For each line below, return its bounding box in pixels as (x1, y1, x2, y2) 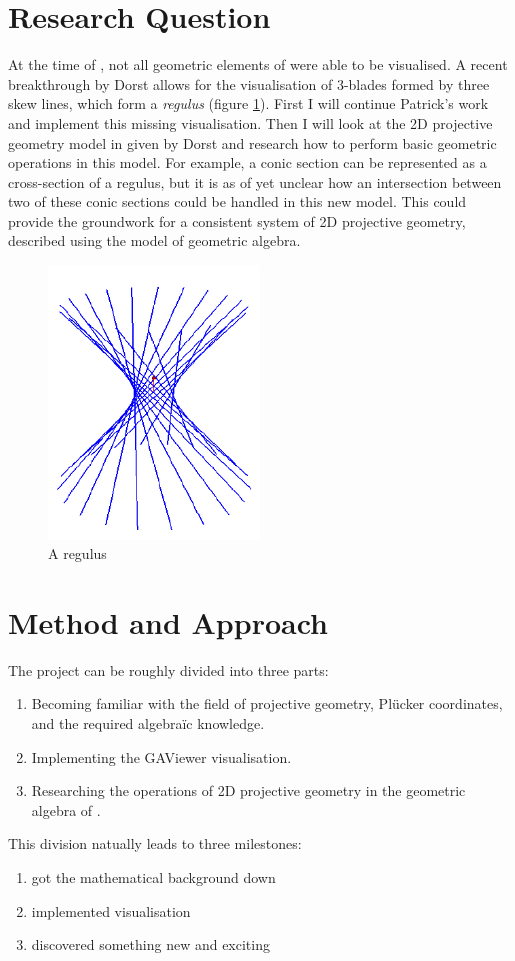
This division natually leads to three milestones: (8, 833, 302, 854)
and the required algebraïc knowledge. (31, 713, 265, 734)
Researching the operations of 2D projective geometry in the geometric (31, 780, 466, 801)
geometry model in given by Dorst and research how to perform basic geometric (8, 132, 497, 153)
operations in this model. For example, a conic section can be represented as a (8, 152, 487, 173)
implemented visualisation (31, 900, 191, 921)
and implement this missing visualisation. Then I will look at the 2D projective (8, 112, 493, 133)
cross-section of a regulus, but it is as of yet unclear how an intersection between (8, 171, 502, 192)
